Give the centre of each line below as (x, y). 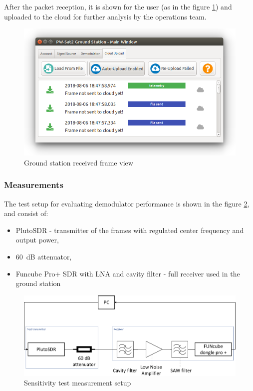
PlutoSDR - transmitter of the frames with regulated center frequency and (130, 230)
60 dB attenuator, (44, 256)
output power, (37, 240)
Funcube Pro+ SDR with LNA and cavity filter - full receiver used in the (128, 273)
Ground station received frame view (79, 162)
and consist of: (26, 213)
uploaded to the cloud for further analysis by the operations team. (105, 16)
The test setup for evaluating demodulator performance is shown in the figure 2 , (127, 203)
